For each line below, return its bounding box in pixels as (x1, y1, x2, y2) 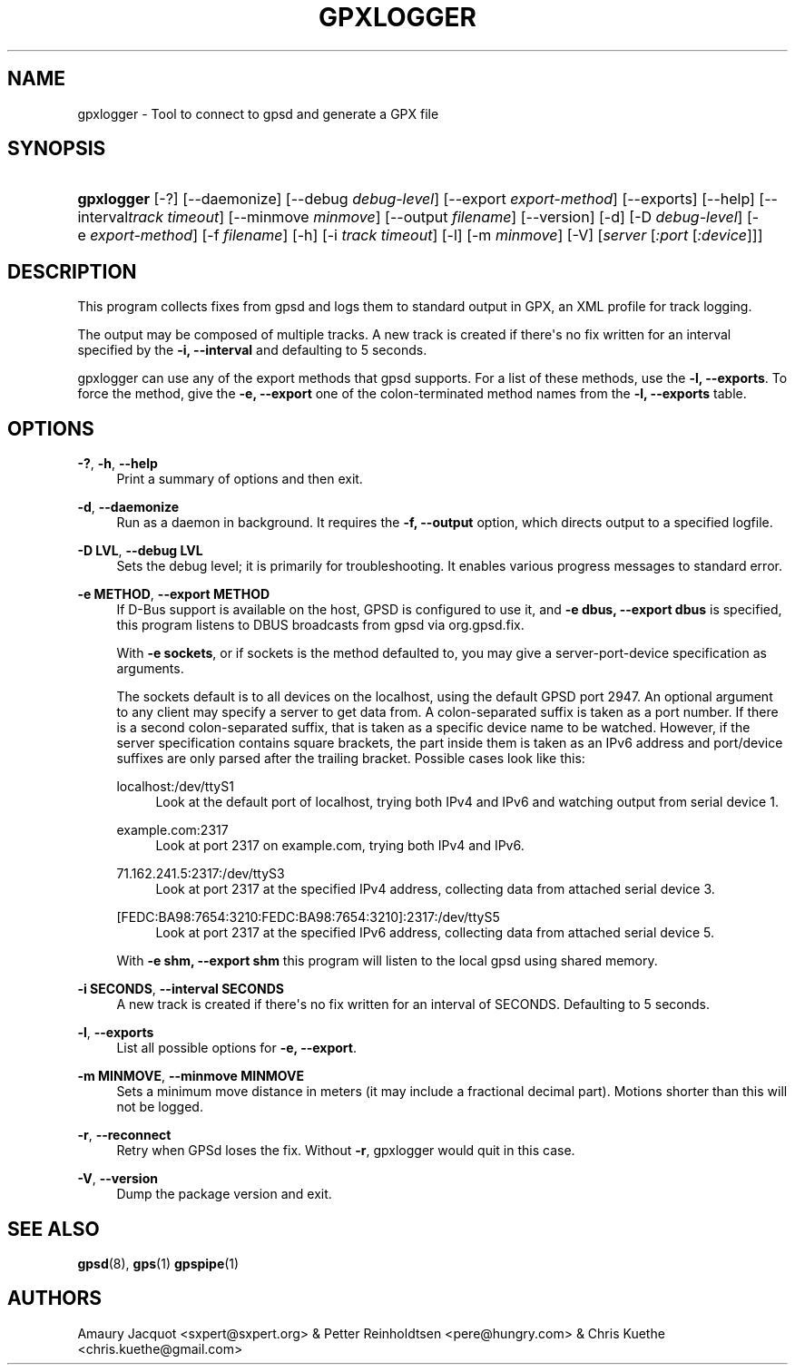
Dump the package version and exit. (116, 1186, 332, 1202)
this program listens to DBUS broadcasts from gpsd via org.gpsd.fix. (116, 617, 525, 633)
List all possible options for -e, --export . (116, 1040, 357, 1056)
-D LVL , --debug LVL (77, 543, 203, 559)
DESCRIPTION (7, 260, 137, 283)
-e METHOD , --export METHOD (77, 586, 270, 603)
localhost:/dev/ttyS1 (116, 779, 234, 795)
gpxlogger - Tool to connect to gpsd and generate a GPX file (77, 105, 439, 122)
